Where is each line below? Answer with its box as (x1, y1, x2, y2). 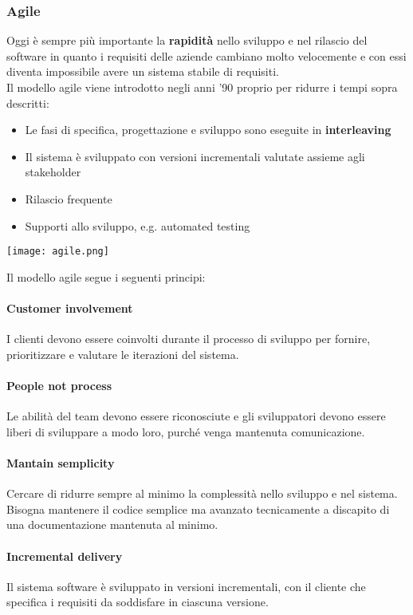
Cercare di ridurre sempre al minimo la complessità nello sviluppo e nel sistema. (6, 485, 398, 502)
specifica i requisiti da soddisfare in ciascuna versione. (6, 593, 269, 610)
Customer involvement (6, 300, 133, 316)
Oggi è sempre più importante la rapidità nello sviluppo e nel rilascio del (6, 32, 368, 49)
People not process (6, 376, 112, 393)
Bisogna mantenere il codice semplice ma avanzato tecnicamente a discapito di (6, 500, 390, 517)
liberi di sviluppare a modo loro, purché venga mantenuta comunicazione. (6, 423, 365, 440)
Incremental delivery (6, 547, 123, 564)
